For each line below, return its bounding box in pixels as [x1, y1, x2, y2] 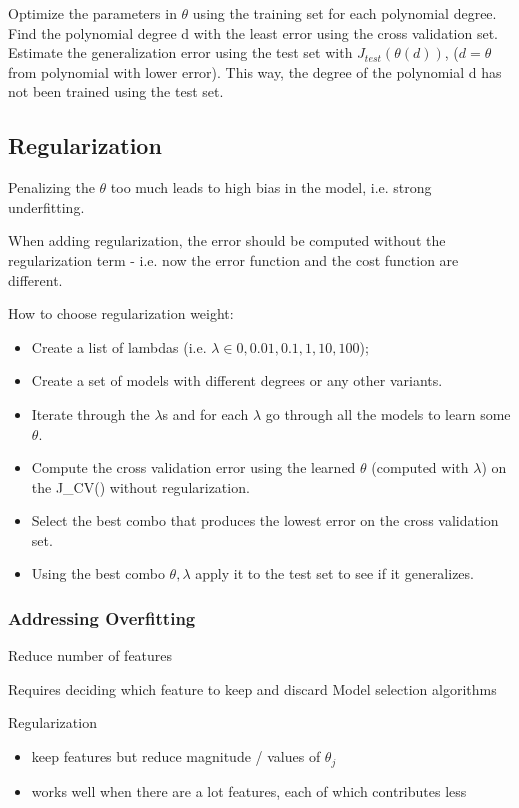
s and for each [162, 403, 249, 424]
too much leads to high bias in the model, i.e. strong [110, 177, 432, 198]
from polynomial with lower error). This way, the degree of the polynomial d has [8, 61, 502, 82]
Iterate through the [31, 403, 150, 424]
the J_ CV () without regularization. [31, 476, 250, 497]
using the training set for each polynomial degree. [192, 3, 497, 23]
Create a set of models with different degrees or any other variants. [31, 370, 443, 391]
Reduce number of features [8, 645, 173, 666]
